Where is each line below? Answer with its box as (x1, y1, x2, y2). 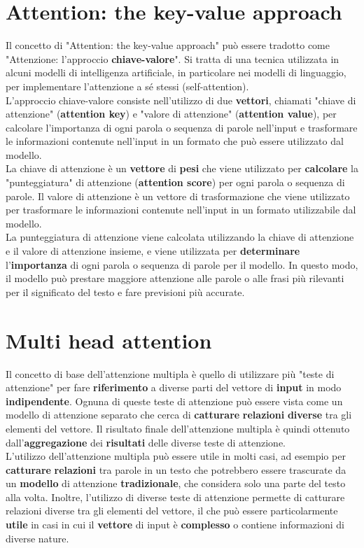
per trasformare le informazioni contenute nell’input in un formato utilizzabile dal (6, 202, 356, 217)
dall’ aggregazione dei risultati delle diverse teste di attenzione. (6, 435, 286, 449)
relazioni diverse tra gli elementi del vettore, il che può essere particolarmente (6, 503, 338, 518)
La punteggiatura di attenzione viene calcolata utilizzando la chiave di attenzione (6, 230, 354, 244)
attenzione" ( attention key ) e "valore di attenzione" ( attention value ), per (6, 106, 337, 121)
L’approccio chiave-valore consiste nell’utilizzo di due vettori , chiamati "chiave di (6, 92, 356, 107)
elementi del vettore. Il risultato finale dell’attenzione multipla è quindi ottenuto (6, 421, 350, 435)
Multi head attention (6, 325, 212, 354)
